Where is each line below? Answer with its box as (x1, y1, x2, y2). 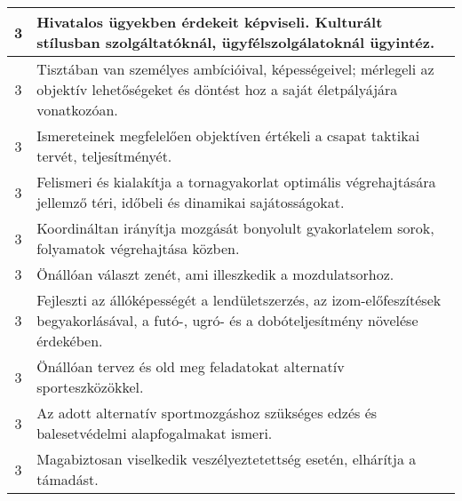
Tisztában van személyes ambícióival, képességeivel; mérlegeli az (36, 59, 434, 79)
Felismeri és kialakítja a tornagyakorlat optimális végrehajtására (36, 171, 436, 192)
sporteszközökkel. (36, 377, 144, 397)
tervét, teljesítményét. (36, 146, 172, 166)
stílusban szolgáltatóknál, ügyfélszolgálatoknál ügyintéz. (36, 32, 434, 52)
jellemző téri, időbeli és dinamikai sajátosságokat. (36, 192, 345, 212)
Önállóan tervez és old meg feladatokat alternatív (36, 356, 345, 377)
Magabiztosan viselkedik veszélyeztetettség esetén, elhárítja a (36, 449, 417, 469)
